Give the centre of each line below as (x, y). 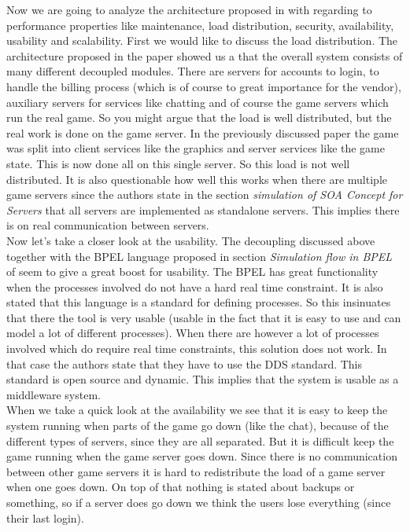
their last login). (45, 517)
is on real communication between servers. (108, 225)
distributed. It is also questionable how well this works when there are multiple (197, 179)
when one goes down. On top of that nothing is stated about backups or (181, 487)
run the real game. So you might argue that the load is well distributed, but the (199, 117)
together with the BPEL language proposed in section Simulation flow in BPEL (199, 256)
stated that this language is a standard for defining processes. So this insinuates (199, 302)
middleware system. (54, 394)
